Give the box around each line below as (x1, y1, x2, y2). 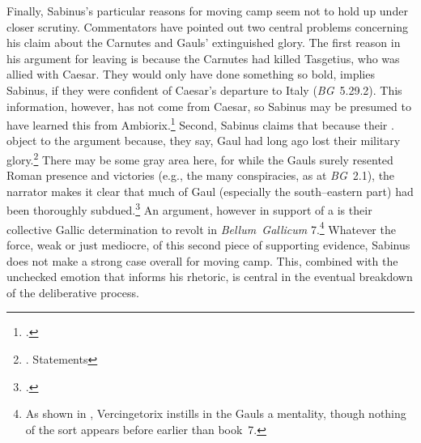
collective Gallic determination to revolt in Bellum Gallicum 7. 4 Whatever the (6, 218, 396, 237)
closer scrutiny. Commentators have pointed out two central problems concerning (6, 18, 408, 35)
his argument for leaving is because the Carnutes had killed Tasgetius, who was (6, 49, 400, 66)
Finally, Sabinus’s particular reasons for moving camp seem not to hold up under (6, 2, 408, 19)
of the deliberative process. (6, 283, 139, 300)
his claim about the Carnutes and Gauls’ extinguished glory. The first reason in (6, 34, 401, 51)
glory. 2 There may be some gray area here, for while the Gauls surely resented (6, 149, 393, 168)
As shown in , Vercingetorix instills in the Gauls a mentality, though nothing (25, 405, 406, 422)
